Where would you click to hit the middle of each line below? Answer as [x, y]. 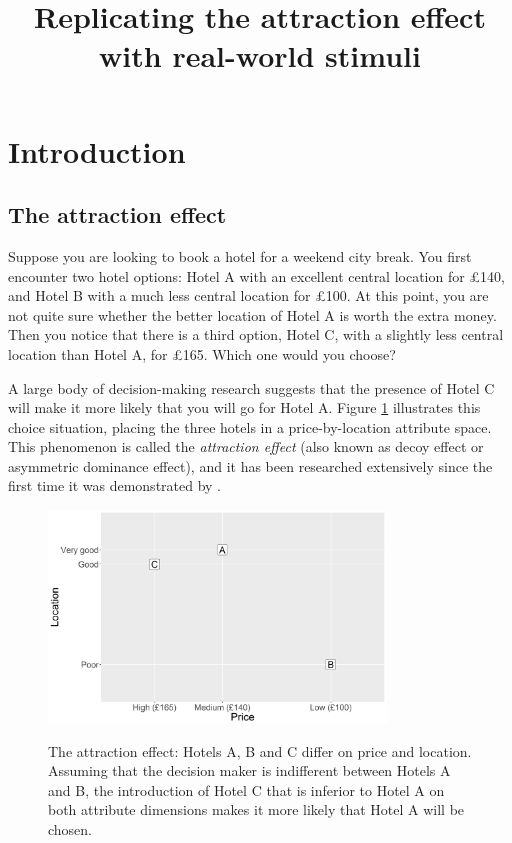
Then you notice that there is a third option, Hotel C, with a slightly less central [256, 334]
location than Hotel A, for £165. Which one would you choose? [202, 353]
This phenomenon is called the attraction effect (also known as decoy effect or [246, 446]
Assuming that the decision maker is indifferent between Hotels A [249, 770]
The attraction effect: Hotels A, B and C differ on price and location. [260, 750]
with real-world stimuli [260, 55]
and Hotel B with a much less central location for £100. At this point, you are [248, 295]
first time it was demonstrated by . [115, 485]
